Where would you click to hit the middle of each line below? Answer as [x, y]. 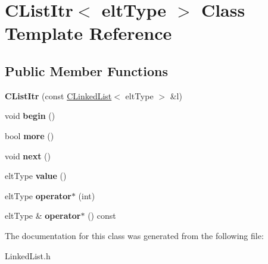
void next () [28, 155]
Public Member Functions [86, 70]
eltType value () [36, 176]
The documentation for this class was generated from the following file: [134, 235]
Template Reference [88, 33]
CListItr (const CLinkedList [58, 95]
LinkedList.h [28, 255]
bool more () [29, 135]
